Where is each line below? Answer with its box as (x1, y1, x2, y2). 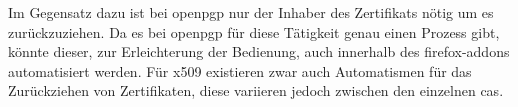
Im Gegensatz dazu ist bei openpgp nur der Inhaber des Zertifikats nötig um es (8, 2, 494, 22)
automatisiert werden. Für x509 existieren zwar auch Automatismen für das (8, 60, 472, 81)
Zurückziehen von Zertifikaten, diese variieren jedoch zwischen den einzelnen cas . (8, 80, 504, 101)
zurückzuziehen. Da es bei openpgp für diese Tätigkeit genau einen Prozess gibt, (8, 21, 500, 42)
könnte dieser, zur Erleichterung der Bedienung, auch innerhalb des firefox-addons (8, 41, 510, 62)
